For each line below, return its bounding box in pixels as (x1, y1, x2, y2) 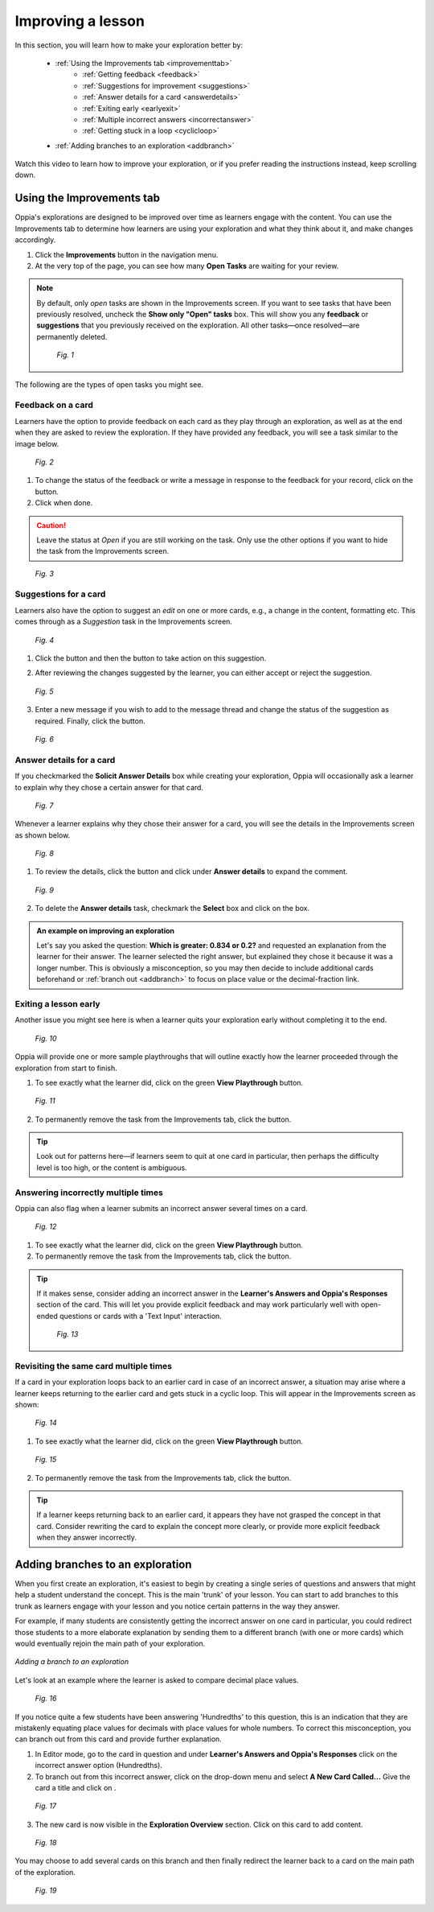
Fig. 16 (35, 1694, 57, 1704)
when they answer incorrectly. (36, 1533, 137, 1543)
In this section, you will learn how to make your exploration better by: (14, 40, 244, 50)
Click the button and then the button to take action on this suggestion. (35, 653, 267, 663)
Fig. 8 (35, 849, 54, 859)
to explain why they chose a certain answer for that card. (14, 782, 204, 792)
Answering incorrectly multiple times (14, 1187, 164, 1198)
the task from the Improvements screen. (36, 546, 170, 556)
